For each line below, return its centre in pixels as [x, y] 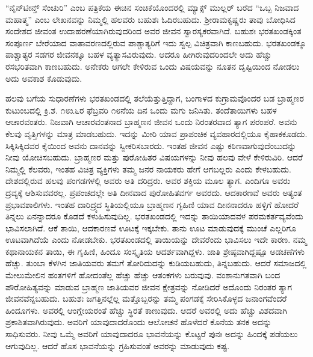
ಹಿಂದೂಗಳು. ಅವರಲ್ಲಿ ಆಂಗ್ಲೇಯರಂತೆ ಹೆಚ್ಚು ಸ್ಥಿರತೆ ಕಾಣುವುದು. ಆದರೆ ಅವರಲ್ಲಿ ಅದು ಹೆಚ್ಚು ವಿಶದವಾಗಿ [146, 310]
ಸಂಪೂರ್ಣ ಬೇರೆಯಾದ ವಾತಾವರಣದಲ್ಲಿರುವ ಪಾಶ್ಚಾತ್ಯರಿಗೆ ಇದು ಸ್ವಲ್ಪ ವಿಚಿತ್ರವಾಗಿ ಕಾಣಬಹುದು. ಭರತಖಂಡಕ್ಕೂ [156, 42]
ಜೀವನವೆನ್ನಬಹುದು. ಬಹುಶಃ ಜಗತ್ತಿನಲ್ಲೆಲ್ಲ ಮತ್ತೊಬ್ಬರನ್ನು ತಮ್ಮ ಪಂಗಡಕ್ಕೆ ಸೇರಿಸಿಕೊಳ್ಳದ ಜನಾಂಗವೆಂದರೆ [146, 298]
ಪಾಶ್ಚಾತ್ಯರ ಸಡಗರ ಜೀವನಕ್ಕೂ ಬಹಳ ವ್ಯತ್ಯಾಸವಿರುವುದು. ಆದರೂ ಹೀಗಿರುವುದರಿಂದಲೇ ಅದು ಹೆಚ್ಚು [139, 54]
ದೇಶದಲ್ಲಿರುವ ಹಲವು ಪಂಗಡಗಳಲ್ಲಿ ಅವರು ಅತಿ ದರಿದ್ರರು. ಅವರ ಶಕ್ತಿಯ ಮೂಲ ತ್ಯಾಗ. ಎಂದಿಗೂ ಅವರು [148, 181]
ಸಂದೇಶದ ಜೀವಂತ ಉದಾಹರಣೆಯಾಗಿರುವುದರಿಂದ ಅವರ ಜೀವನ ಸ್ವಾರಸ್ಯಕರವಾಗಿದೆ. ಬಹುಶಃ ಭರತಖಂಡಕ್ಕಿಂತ [153, 31]
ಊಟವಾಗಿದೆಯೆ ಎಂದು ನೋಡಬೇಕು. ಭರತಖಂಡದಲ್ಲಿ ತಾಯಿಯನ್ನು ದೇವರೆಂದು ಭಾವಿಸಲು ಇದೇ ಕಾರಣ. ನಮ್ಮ [156, 240]
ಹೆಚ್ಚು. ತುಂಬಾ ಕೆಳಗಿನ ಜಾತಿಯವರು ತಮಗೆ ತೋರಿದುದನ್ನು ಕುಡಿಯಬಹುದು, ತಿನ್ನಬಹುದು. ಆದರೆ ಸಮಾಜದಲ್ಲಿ [156, 263]
